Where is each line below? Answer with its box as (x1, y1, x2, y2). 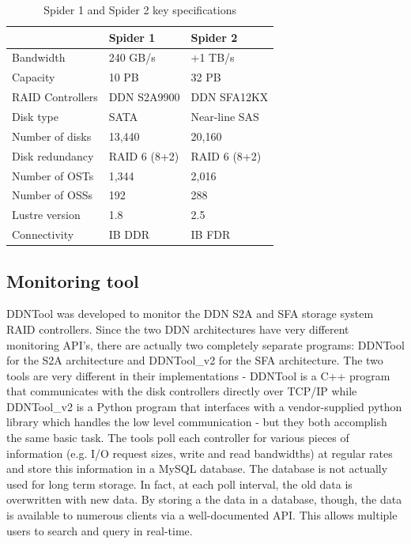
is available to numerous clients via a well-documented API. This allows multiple (6, 507, 398, 523)
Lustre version (12, 206, 81, 223)
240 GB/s (108, 49, 156, 66)
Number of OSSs (12, 187, 93, 203)
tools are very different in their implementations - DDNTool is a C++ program (6, 367, 390, 383)
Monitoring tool (6, 268, 139, 293)
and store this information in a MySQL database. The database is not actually (6, 460, 388, 477)
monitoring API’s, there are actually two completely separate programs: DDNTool (6, 336, 405, 353)
